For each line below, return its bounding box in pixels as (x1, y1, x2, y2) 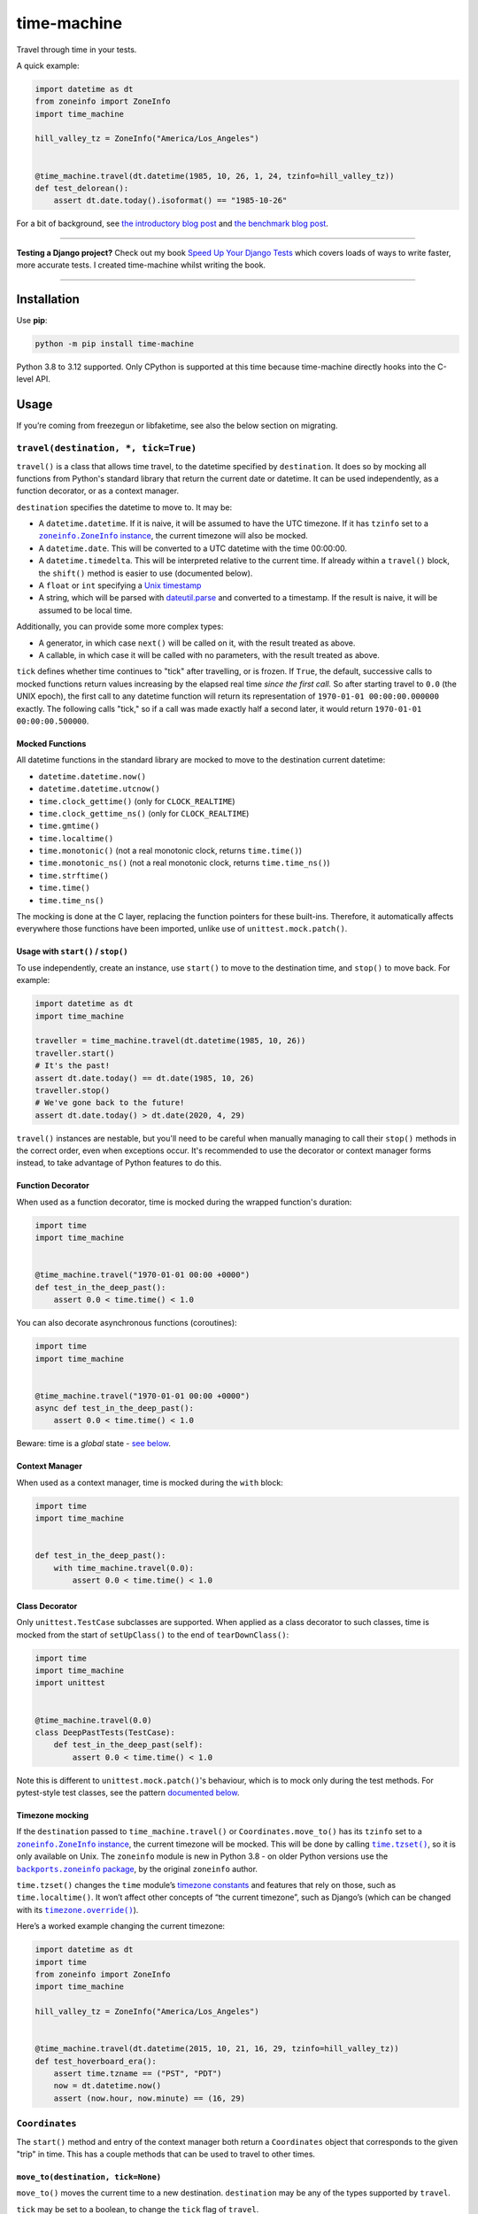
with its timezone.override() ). (16, 1904, 139, 1915)
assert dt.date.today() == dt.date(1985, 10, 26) (35, 1072, 255, 1083)
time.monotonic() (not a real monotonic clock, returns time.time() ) (38, 846, 303, 856)
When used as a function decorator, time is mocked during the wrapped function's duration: (16, 1196, 352, 1207)
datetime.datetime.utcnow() (38, 784, 161, 794)
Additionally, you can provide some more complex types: (16, 621, 224, 632)
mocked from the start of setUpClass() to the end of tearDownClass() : (16, 1630, 289, 1640)
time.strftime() (38, 871, 110, 880)
